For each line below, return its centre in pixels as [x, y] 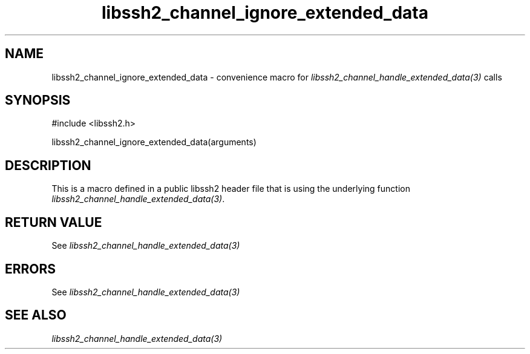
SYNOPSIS [38, 100]
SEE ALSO [36, 315]
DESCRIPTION [48, 165]
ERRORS [31, 269]
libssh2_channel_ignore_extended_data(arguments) [154, 142]
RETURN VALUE [54, 222]
